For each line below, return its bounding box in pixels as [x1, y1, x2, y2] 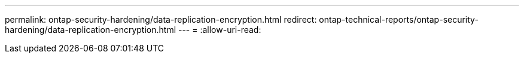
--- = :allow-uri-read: [178, 25, 261, 35]
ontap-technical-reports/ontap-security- [319, 14, 479, 25]
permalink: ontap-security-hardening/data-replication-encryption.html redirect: [5, 14, 317, 25]
